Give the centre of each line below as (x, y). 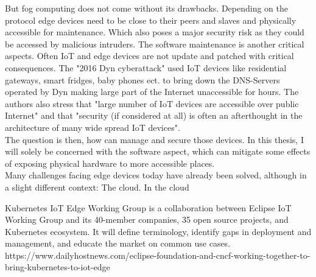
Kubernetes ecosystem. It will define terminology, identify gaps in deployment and (158, 231)
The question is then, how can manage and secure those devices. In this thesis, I (154, 139)
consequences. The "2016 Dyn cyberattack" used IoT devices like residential (146, 67)
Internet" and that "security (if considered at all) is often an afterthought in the (154, 115)
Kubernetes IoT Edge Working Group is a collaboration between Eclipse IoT (148, 207)
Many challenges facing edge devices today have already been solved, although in (156, 175)
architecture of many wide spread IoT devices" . (93, 127)
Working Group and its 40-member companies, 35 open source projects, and (147, 219)
